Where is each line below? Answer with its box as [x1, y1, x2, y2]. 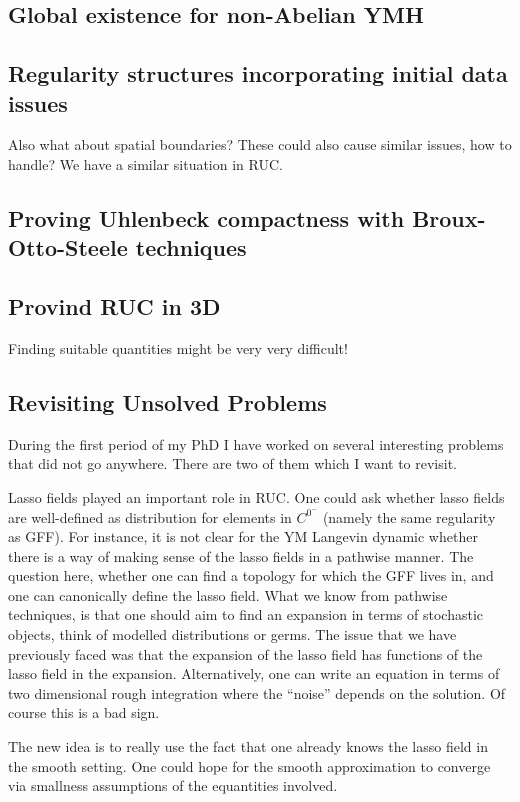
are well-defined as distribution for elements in [8, 506, 292, 527]
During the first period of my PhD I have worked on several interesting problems [8, 433, 504, 454]
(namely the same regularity [322, 506, 496, 527]
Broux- [412, 202, 486, 233]
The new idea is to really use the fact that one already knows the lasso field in [8, 736, 488, 757]
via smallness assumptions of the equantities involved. [8, 775, 338, 796]
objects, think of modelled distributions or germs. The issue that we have [8, 624, 457, 645]
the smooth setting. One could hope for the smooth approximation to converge [8, 755, 491, 776]
